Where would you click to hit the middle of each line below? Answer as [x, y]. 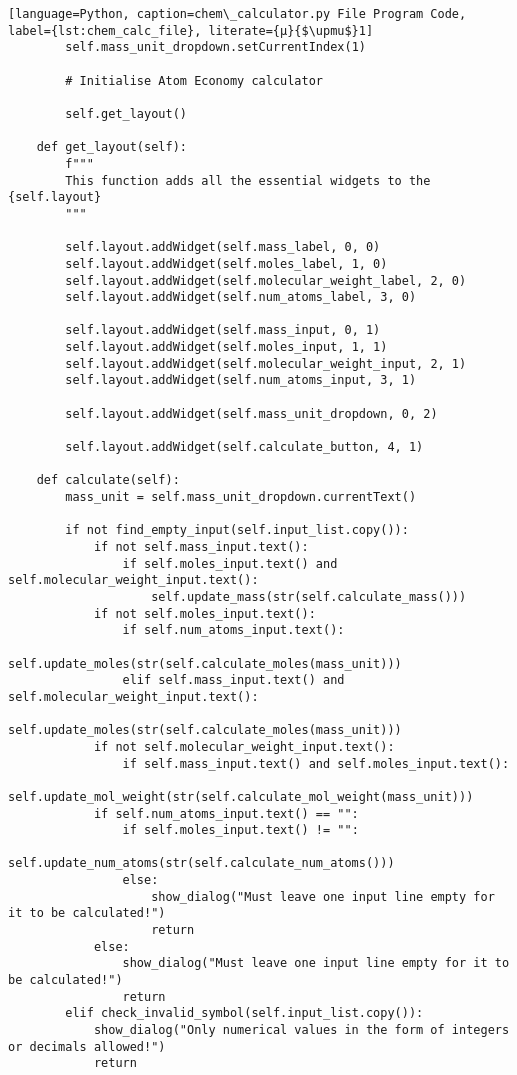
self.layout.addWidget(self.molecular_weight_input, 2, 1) [266, 363]
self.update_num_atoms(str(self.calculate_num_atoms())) [201, 863]
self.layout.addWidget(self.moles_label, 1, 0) [226, 263]
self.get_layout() [126, 113]
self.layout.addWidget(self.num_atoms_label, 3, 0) [241, 297]
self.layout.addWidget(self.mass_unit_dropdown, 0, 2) [251, 413]
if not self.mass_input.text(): [201, 547]
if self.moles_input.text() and [230, 563]
